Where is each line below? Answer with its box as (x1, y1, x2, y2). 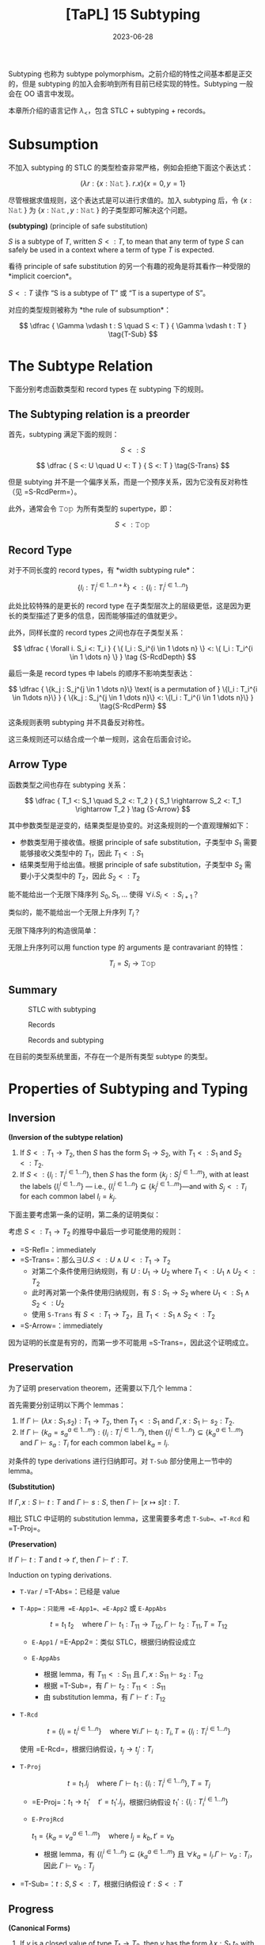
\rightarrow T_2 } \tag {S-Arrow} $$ (74, 804, 191, 814)
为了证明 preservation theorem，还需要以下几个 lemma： (8, 1383, 195, 1393)
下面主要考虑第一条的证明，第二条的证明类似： (8, 1210, 161, 1219)
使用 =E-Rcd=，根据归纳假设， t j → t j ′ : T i (19, 1744, 153, 1756)
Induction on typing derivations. (8, 1570, 112, 1579)
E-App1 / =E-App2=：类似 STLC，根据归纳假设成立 (31, 1637, 196, 1647)
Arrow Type (8, 758, 67, 771)
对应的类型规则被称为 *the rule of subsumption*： (8, 305, 172, 314)
